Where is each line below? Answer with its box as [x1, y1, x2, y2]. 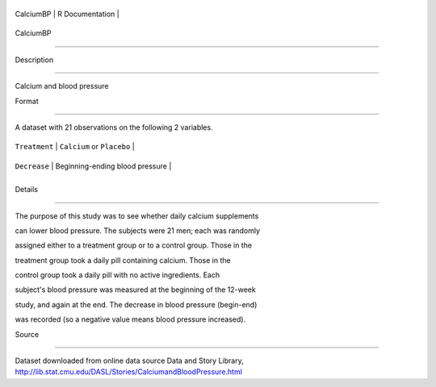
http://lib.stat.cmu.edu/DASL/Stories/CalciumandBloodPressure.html [15, 367, 242, 377]
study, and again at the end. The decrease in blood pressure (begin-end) [15, 299, 258, 310]
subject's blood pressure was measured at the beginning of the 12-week [15, 285, 256, 294]
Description [15, 55, 54, 64]
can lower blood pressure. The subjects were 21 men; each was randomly [15, 226, 261, 235]
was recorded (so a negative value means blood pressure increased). [15, 314, 246, 324]
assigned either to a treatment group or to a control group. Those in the [15, 240, 253, 250]
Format [15, 96, 40, 106]
